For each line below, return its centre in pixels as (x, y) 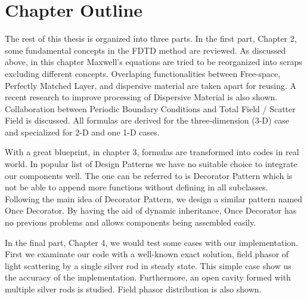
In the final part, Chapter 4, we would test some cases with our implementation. (151, 242)
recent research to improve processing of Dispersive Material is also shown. (141, 97)
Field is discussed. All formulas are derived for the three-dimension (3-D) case (147, 120)
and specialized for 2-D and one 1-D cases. (82, 132)
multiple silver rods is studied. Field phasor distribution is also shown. (133, 289)
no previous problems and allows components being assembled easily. (131, 222)
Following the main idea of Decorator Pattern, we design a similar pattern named (154, 198)
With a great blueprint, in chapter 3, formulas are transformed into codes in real (152, 152)
